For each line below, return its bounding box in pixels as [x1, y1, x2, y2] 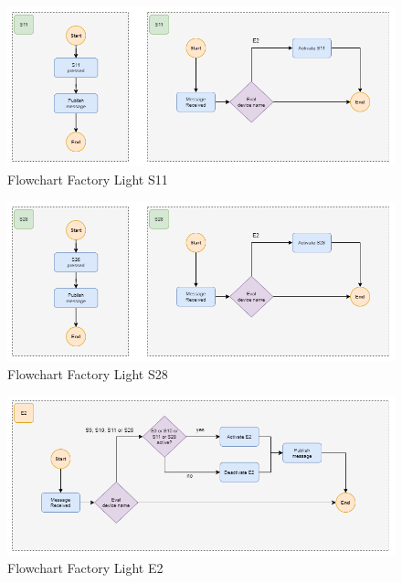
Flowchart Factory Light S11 [7, 170, 168, 189]
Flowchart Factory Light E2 [7, 558, 164, 578]
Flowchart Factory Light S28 [7, 364, 168, 383]
